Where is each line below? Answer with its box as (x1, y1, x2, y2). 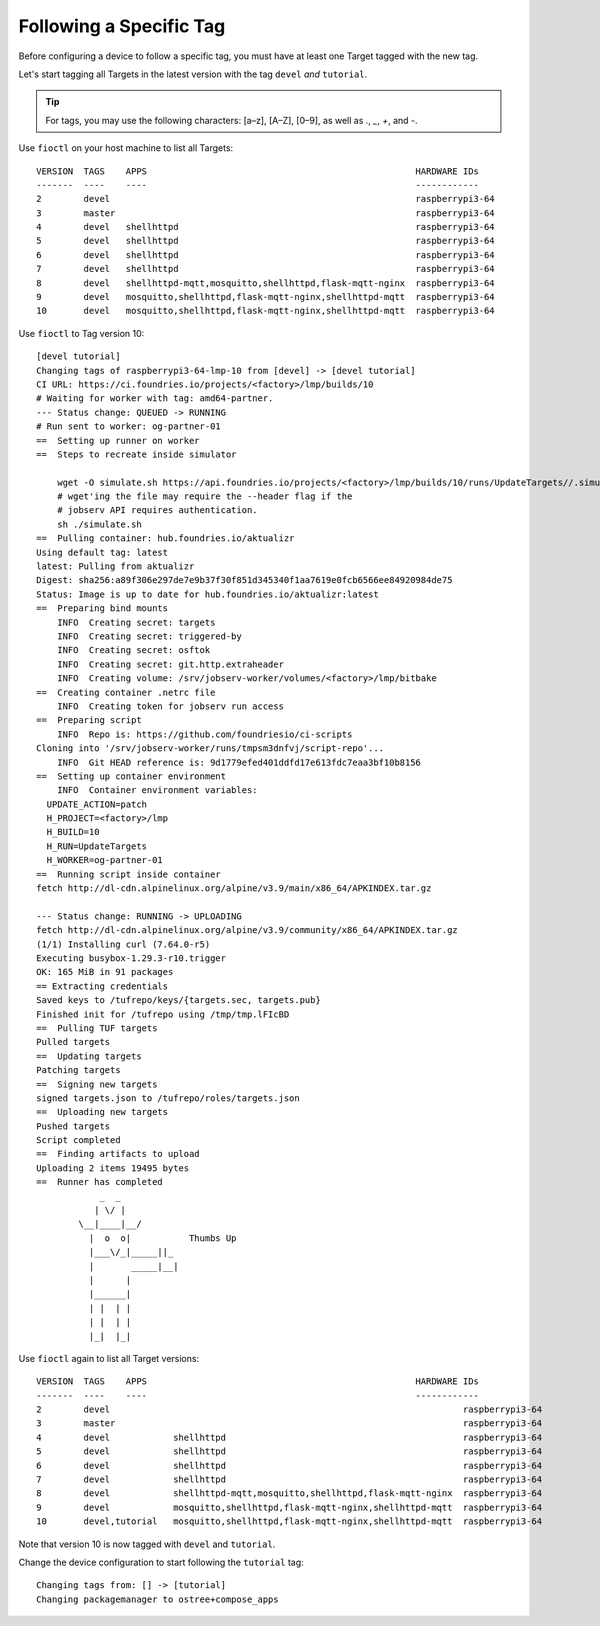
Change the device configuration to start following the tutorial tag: (18, 1556, 304, 1568)
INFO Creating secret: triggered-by (56, 631, 242, 642)
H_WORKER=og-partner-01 (46, 855, 164, 866)
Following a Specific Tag (18, 15, 226, 37)
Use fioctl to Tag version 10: (18, 327, 145, 339)
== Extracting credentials (36, 980, 169, 992)
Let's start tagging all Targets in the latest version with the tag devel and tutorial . (18, 68, 368, 80)
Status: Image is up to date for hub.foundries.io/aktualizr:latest (36, 588, 379, 600)
